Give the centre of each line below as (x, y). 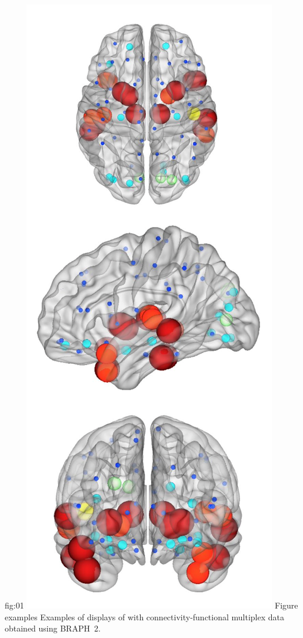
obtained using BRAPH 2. (53, 628)
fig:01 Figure (151, 605)
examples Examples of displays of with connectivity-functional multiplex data (144, 616)
